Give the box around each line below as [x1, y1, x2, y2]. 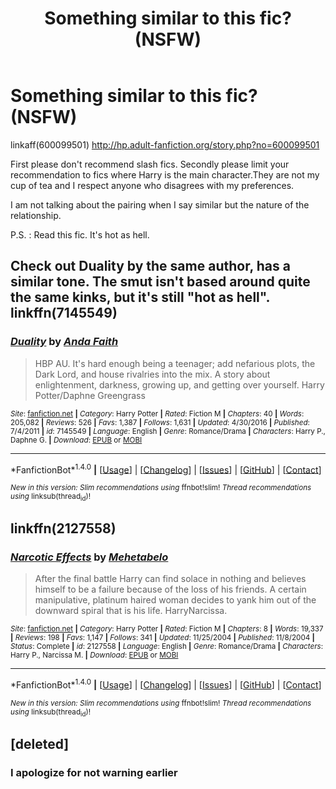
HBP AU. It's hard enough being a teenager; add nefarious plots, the [34, 357, 316, 369]
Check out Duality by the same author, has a [10, 258, 291, 275]
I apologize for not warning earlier [10, 765, 178, 779]
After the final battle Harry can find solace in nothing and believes [34, 573, 307, 585]
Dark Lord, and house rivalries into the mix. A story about [34, 368, 271, 380]
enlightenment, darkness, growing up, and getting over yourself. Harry [34, 378, 325, 391]
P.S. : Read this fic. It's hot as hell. [10, 228, 150, 241]
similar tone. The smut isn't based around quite [10, 273, 311, 291]
